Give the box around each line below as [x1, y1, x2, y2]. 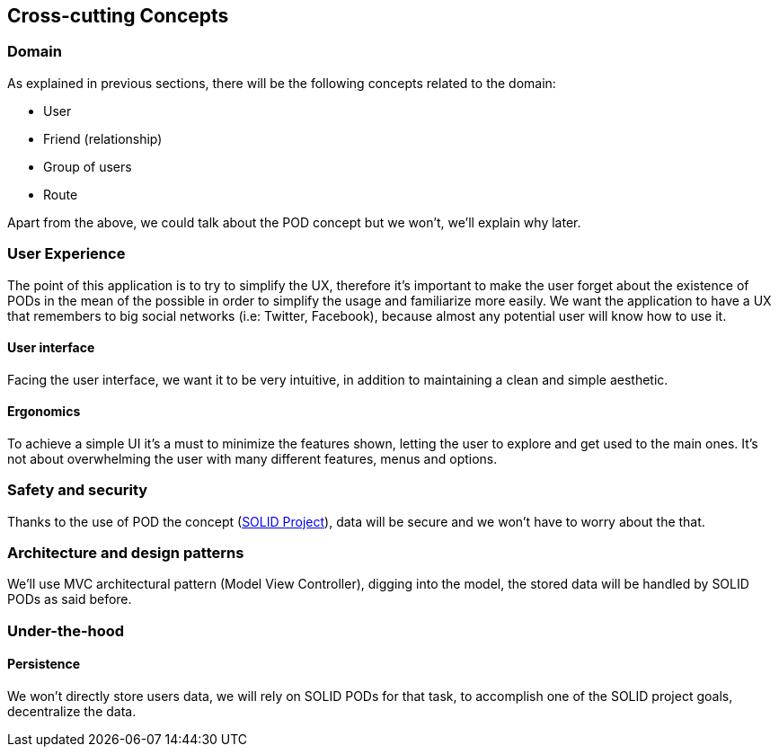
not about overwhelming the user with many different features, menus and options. [7, 450, 498, 466]
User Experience [7, 244, 126, 263]
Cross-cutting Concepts [7, 4, 229, 27]
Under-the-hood [7, 621, 125, 640]
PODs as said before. [7, 591, 132, 608]
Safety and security [7, 481, 148, 500]
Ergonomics [7, 404, 81, 420]
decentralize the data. [7, 704, 137, 720]
